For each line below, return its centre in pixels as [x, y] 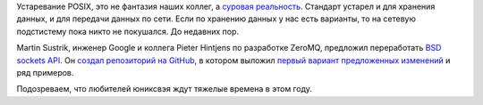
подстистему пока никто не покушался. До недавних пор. [128, 31]
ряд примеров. [45, 72]
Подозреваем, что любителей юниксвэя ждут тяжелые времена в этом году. [164, 89]
